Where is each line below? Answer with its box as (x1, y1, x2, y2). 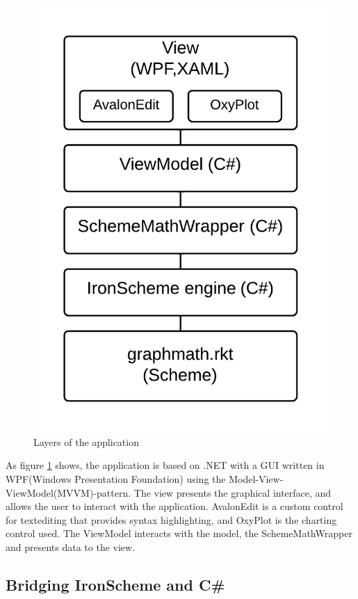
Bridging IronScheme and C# (6, 573, 225, 595)
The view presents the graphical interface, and (133, 485, 332, 500)
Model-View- (229, 472, 284, 486)
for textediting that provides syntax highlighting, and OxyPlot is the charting (6, 512, 337, 527)
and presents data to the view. (6, 539, 136, 554)
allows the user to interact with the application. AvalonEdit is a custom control (6, 499, 343, 513)
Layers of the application (33, 434, 139, 449)
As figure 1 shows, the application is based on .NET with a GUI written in (6, 458, 325, 472)
